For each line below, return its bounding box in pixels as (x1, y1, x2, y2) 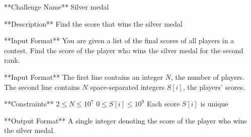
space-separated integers (90, 81, 164, 92)
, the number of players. (171, 71, 244, 82)
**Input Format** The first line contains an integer (4, 71, 163, 82)
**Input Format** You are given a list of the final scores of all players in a (4, 35, 234, 46)
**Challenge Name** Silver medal (4, 2, 109, 12)
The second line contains (4, 81, 80, 92)
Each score (146, 98, 180, 109)
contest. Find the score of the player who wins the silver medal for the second (4, 45, 243, 55)
